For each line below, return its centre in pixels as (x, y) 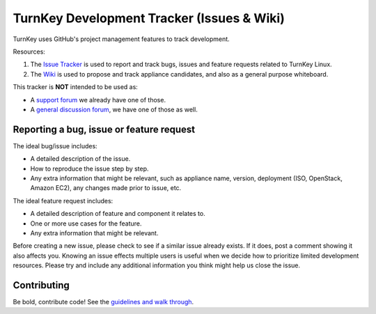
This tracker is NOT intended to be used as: (76, 87)
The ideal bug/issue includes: (55, 146)
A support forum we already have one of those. (98, 100)
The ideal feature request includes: (63, 201)
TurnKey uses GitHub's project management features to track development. (121, 39)
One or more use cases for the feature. (86, 223)
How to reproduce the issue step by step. (89, 168)
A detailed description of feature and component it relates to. (118, 214)
